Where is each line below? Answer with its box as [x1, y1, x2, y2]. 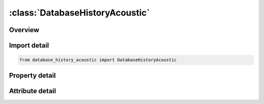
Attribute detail [9, 87, 56, 95]
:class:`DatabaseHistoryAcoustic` [9, 7, 150, 18]
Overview [9, 26, 40, 34]
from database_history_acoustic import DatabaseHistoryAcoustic [19, 57, 177, 63]
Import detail [9, 41, 49, 50]
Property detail [9, 71, 56, 80]
